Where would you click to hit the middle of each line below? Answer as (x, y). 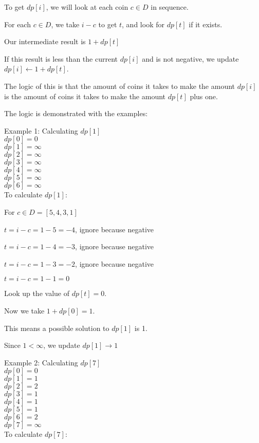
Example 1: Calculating (41, 130)
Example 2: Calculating (41, 362)
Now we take (24, 310)
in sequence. (170, 7)
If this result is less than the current (61, 58)
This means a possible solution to (57, 328)
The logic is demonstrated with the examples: (76, 113)
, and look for (143, 24)
